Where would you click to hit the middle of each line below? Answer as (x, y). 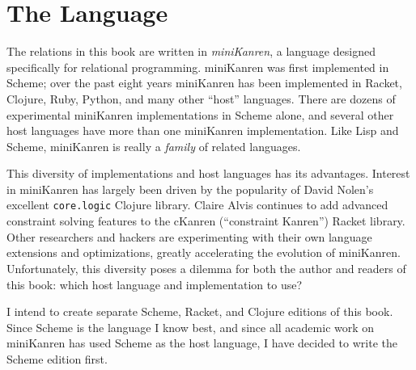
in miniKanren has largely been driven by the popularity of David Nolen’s (190, 189)
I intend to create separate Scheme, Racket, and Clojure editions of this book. (200, 311)
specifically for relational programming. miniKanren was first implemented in (198, 67)
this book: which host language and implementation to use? (155, 284)
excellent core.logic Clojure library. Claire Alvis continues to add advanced (197, 205)
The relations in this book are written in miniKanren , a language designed (191, 51)
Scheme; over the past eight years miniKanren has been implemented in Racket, (204, 83)
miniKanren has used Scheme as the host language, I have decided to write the (202, 343)
